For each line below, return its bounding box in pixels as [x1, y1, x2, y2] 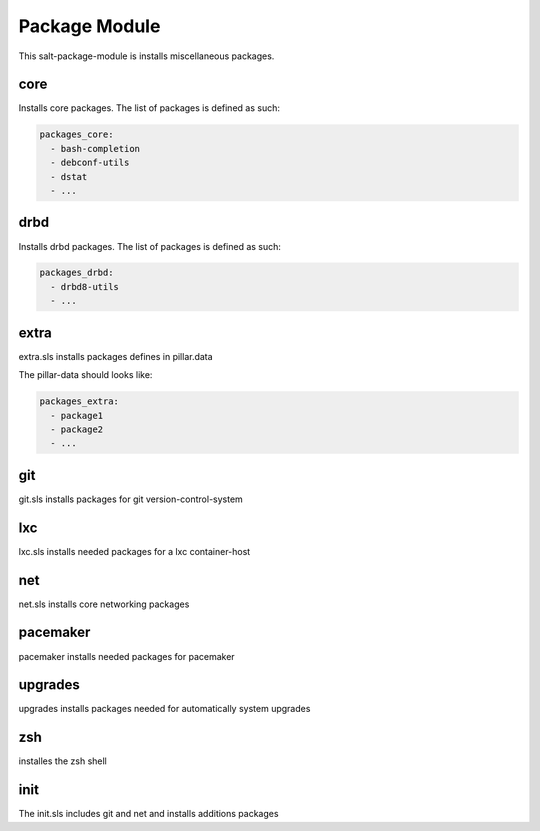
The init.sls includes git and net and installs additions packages [18, 808, 279, 820]
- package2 [50, 423, 104, 435]
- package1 [50, 410, 104, 421]
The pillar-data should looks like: [18, 369, 153, 381]
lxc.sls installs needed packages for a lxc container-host [18, 545, 251, 557]
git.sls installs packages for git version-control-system [18, 493, 244, 505]
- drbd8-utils [50, 281, 120, 292]
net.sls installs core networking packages [18, 598, 190, 610]
